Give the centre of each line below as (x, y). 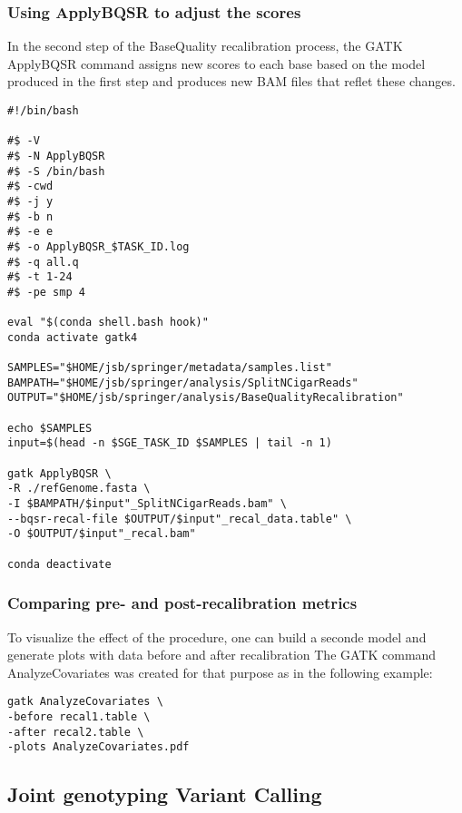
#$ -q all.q (43, 262)
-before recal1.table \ (79, 717)
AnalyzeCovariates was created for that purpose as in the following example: (220, 672)
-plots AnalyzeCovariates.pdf (98, 747)
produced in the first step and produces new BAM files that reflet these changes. (231, 81)
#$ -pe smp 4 (46, 292)
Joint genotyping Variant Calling (165, 794)
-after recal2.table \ (76, 732)
